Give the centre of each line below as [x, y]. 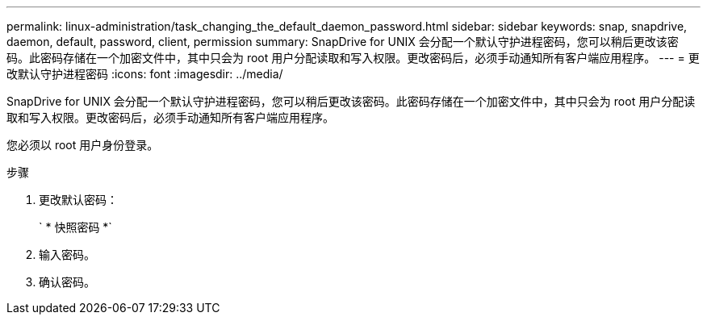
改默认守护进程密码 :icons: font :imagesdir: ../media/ [145, 74]
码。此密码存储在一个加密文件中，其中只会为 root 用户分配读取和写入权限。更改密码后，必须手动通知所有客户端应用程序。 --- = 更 [353, 58]
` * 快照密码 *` [75, 227]
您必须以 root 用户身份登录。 [83, 145]
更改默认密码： [78, 200]
